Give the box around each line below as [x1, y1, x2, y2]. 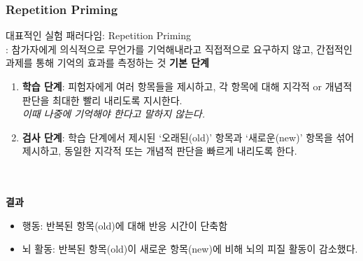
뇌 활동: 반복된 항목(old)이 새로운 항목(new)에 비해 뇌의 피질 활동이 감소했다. [22, 241, 358, 256]
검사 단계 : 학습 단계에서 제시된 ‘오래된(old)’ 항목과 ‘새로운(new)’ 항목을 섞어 [22, 129, 355, 144]
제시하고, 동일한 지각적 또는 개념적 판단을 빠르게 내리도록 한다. [22, 143, 297, 158]
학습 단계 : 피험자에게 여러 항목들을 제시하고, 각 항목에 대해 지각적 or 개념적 [22, 79, 353, 93]
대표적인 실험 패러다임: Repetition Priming [6, 28, 191, 43]
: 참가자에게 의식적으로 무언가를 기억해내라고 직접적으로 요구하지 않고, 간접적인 [6, 41, 353, 56]
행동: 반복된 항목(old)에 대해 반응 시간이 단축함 [22, 218, 228, 232]
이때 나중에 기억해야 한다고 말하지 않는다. [22, 106, 205, 121]
